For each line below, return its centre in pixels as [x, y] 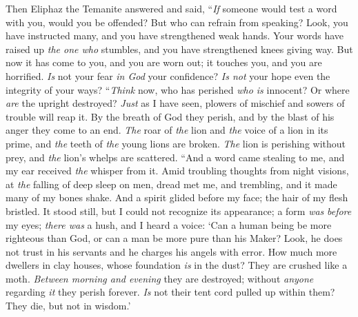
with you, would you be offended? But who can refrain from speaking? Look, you [177, 22]
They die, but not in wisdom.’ [68, 306]
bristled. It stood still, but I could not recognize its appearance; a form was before [179, 211]
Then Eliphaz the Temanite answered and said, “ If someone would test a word [171, 8]
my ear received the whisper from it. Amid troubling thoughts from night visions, [177, 171]
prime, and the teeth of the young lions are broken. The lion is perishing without [176, 143]
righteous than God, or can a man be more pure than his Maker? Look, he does [174, 238]
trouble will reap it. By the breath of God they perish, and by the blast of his [170, 116]
